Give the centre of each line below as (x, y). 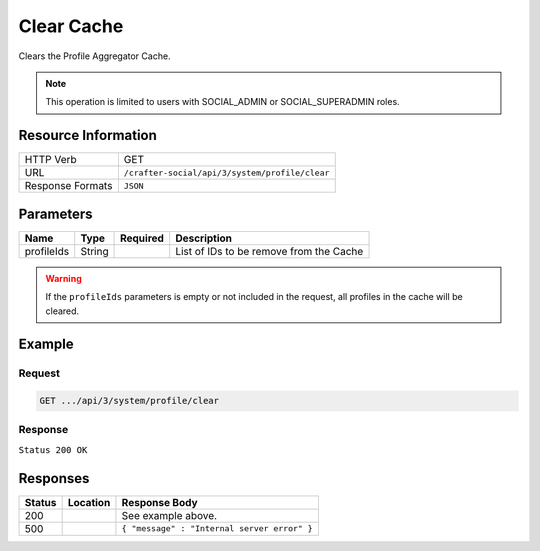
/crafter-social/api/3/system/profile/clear (226, 172)
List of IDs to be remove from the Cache (269, 251)
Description (204, 238)
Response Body (160, 502)
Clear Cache (71, 26)
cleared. (62, 311)
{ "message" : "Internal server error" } (217, 528)
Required (142, 238)
